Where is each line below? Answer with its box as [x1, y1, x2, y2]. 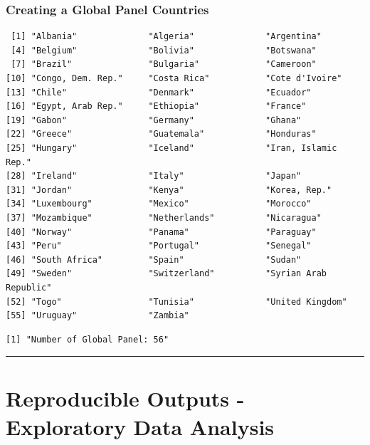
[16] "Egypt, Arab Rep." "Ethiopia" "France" [6, 101, 307, 112]
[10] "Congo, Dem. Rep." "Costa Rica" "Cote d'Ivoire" [6, 73, 342, 83]
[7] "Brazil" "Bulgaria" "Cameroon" [11, 59, 317, 70]
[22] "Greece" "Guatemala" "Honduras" [6, 129, 317, 140]
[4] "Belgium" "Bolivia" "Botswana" [11, 45, 317, 56]
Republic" [6, 282, 52, 293]
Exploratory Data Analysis [6, 412, 275, 441]
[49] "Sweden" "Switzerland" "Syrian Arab [6, 268, 327, 279]
